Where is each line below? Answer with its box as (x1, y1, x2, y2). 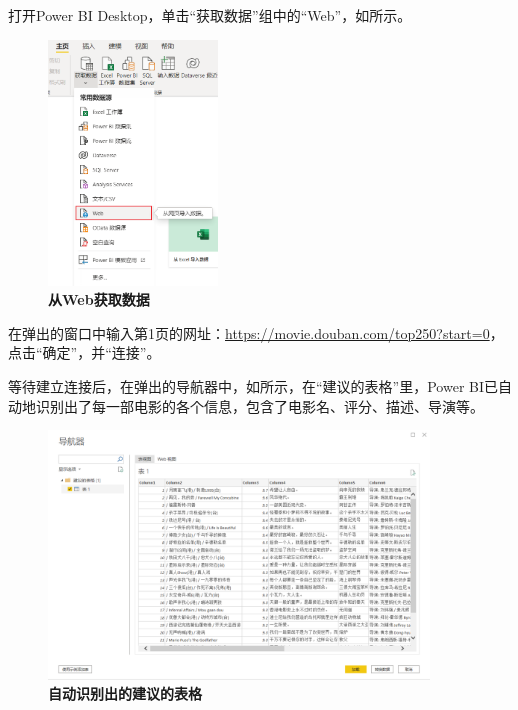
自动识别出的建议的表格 (48, 683, 202, 704)
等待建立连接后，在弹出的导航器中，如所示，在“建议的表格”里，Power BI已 (8, 376, 499, 397)
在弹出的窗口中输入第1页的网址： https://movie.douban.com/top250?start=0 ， (8, 322, 504, 343)
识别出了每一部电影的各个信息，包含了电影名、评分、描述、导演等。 (35, 395, 484, 416)
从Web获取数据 (48, 289, 150, 310)
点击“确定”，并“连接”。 (8, 342, 161, 363)
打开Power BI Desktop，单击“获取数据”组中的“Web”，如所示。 (8, 5, 412, 25)
